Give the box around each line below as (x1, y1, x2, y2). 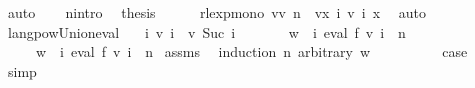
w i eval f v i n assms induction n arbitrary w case (35, 41, 468, 62)
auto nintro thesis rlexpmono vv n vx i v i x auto (7, 2, 426, 22)
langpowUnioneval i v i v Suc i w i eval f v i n (7, 21, 406, 42)
